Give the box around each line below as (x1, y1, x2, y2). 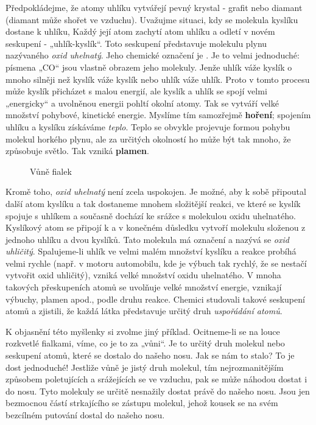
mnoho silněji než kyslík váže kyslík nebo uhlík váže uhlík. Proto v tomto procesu (5, 72, 310, 85)
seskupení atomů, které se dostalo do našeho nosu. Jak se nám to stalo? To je (5, 349, 295, 362)
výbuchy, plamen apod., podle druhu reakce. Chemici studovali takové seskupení (5, 292, 305, 305)
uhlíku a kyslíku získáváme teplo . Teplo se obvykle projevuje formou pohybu (5, 120, 290, 133)
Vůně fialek (30, 164, 72, 177)
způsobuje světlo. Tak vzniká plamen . (5, 144, 149, 157)
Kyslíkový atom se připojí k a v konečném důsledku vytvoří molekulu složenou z (5, 221, 306, 234)
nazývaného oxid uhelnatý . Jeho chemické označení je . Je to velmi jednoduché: (5, 49, 300, 61)
